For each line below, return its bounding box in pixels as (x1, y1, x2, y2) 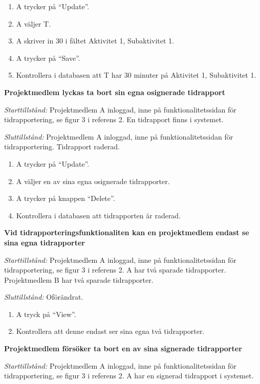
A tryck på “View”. (16, 308, 76, 319)
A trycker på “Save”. (16, 52, 80, 63)
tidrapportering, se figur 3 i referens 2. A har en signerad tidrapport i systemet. (4, 370, 254, 381)
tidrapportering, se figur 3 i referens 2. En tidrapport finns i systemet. (4, 114, 224, 125)
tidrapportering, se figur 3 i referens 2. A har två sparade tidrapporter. (4, 264, 226, 275)
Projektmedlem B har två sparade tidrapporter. (4, 274, 154, 285)
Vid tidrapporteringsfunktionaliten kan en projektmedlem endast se (4, 227, 249, 238)
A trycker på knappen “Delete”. (16, 193, 115, 204)
